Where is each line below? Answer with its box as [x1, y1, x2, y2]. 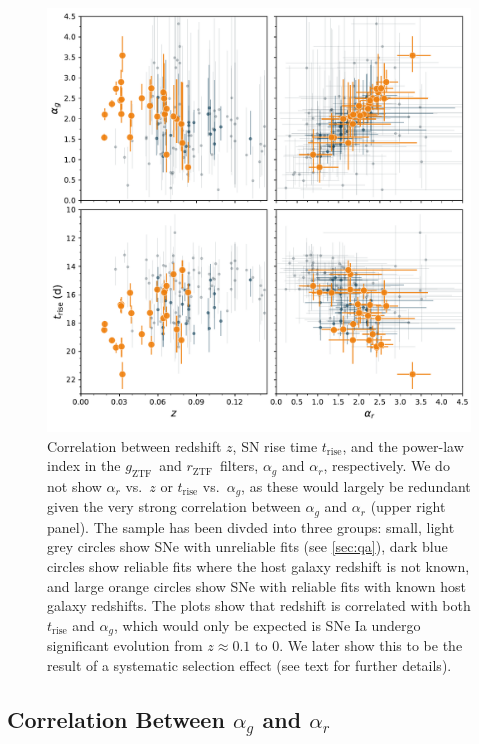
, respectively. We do [323, 455, 450, 476]
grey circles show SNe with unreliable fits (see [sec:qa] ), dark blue [47, 536, 448, 557]
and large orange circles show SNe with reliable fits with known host [47, 575, 466, 596]
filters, [219, 455, 259, 476]
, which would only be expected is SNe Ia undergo [114, 614, 421, 635]
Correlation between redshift [47, 435, 222, 456]
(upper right [370, 496, 446, 517]
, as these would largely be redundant [241, 475, 471, 496]
